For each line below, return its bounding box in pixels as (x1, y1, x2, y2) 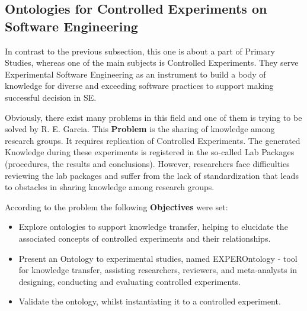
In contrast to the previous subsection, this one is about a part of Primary (5, 44, 275, 57)
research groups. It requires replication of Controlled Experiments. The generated (5, 134, 300, 146)
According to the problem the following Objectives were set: (5, 200, 228, 213)
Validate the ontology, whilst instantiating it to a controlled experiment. (18, 295, 281, 307)
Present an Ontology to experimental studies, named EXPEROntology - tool (18, 252, 298, 264)
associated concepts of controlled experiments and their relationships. (18, 232, 271, 244)
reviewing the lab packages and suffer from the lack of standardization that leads (5, 169, 299, 181)
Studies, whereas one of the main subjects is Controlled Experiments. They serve (5, 56, 299, 69)
